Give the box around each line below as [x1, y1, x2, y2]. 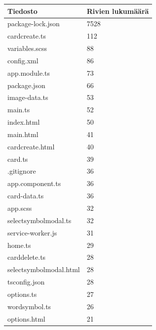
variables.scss [7, 43, 47, 53]
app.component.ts [7, 178, 61, 189]
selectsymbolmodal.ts [7, 215, 72, 225]
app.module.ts [7, 67, 50, 78]
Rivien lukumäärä [86, 5, 149, 16]
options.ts [7, 288, 37, 299]
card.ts [7, 153, 28, 164]
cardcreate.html [7, 141, 55, 151]
